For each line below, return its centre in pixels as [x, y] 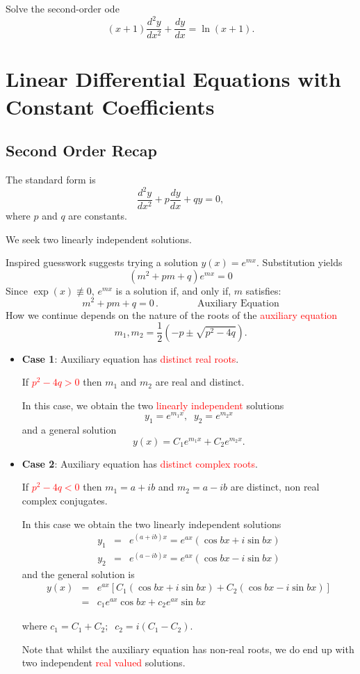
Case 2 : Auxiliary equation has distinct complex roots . [140, 463]
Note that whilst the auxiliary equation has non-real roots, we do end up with [188, 649]
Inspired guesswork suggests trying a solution [102, 262]
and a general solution [69, 430]
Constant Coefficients [110, 106]
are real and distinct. [200, 382]
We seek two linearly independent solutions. [99, 239]
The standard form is [51, 179]
